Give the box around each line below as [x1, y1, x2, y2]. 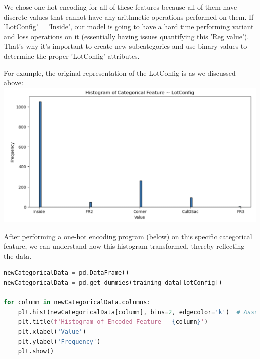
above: [4, 77, 23, 88]
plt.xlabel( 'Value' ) [18, 328, 86, 335]
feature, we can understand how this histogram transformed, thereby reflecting [4, 241, 245, 251]
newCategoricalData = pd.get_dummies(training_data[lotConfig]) [4, 279, 222, 286]
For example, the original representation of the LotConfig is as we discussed [4, 67, 236, 78]
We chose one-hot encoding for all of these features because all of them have [4, 2, 237, 12]
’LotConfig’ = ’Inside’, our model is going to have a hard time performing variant [4, 21, 254, 32]
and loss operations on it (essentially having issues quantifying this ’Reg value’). [4, 31, 249, 41]
